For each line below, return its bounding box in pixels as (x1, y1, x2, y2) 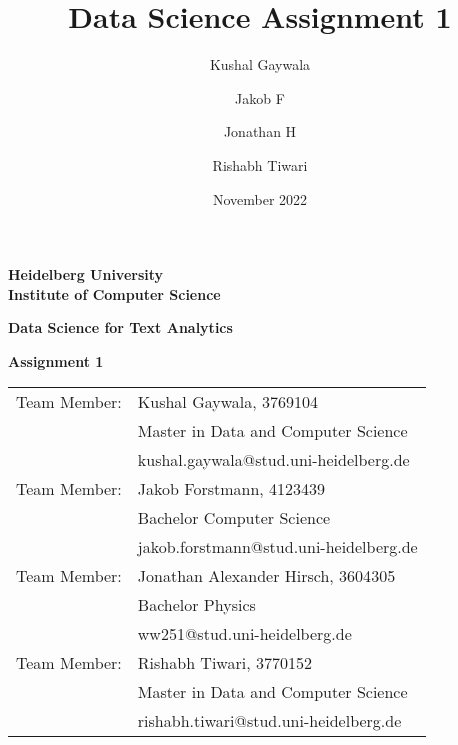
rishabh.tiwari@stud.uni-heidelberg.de (137, 709, 402, 733)
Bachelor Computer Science (137, 506, 331, 530)
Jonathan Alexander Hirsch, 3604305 (137, 564, 396, 588)
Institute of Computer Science (8, 283, 221, 304)
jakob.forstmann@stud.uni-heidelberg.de (137, 535, 418, 559)
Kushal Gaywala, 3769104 (137, 390, 319, 414)
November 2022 (212, 188, 308, 209)
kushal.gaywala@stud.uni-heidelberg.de (137, 448, 410, 472)
